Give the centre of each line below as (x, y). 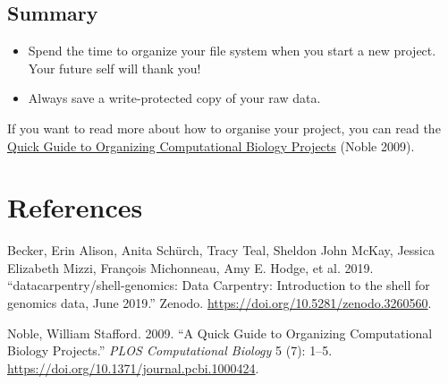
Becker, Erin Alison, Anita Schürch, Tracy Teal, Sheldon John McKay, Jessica (221, 250)
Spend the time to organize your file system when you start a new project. (232, 51)
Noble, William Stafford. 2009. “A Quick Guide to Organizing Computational (220, 333)
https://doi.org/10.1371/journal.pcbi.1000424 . (133, 367)
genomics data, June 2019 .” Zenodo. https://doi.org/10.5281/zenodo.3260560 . (220, 303)
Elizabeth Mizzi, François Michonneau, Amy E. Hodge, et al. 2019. (190, 267)
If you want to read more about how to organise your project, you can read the (224, 128)
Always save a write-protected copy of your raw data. (174, 98)
